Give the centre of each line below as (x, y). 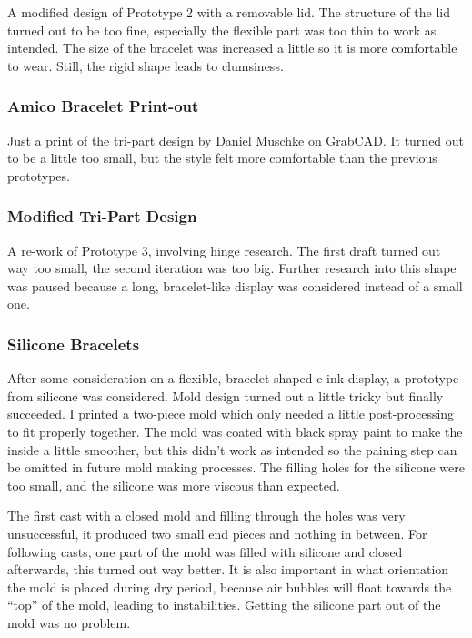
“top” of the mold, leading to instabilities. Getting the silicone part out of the (224, 605)
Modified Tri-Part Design (102, 216)
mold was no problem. (69, 622)
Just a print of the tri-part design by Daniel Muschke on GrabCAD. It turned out (236, 140)
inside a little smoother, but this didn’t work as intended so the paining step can (232, 449)
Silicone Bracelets (74, 344)
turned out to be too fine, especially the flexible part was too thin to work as (222, 30)
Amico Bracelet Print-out (103, 106)
